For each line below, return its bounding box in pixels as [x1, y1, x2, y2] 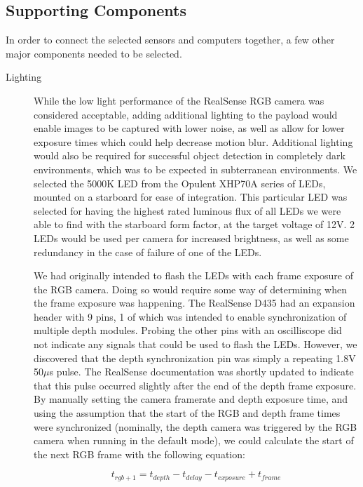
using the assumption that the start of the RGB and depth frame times [34, 406, 341, 420]
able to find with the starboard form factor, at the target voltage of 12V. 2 [34, 217, 355, 232]
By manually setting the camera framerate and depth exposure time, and [34, 392, 348, 406]
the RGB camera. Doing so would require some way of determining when [34, 281, 348, 296]
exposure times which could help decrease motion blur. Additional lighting [34, 134, 353, 149]
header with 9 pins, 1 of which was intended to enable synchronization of [34, 309, 347, 323]
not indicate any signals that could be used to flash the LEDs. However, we [34, 337, 357, 352]
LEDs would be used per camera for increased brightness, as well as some [34, 230, 349, 245]
